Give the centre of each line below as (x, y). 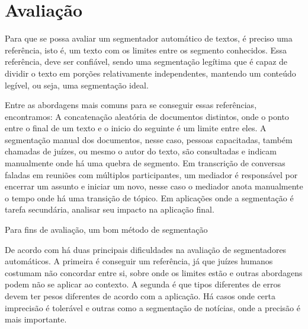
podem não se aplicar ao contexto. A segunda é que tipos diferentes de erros (143, 284)
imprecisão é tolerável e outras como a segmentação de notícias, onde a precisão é (153, 307)
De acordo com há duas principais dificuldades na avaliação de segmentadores (146, 249)
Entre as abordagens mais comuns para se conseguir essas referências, (131, 105)
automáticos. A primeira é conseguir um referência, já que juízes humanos (139, 261)
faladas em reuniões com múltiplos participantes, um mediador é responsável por (151, 174)
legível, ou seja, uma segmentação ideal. (77, 85)
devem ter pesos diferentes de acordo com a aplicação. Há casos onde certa (140, 296)
